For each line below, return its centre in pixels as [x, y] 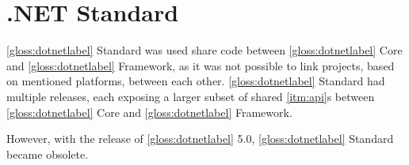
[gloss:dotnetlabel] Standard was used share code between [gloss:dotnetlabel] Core [204, 50]
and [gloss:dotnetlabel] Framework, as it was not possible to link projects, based [201, 65]
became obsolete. [48, 154]
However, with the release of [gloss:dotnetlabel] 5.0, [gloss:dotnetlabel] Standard [200, 139]
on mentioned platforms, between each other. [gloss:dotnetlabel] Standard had [196, 81]
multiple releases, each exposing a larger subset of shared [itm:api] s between [191, 96]
